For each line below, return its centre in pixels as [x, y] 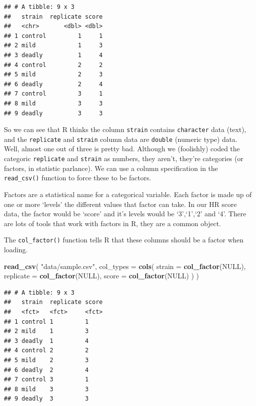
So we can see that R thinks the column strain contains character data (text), [125, 129]
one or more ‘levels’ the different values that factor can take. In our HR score [120, 204]
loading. [16, 249]
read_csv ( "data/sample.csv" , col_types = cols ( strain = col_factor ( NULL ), [125, 266]
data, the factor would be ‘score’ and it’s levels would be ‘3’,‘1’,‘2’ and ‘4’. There [125, 214]
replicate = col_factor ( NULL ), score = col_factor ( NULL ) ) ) [102, 276]
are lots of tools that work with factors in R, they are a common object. [112, 223]
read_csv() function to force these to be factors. [78, 178]
